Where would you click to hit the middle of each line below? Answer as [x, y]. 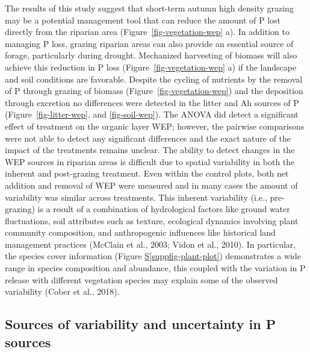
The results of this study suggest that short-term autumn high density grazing [149, 8]
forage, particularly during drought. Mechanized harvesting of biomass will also [151, 55]
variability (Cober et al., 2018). [62, 291]
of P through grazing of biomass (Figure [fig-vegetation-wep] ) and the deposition [154, 91]
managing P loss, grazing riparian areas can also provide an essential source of [149, 43]
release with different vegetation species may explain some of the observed [141, 279]
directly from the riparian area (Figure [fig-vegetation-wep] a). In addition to [147, 32]
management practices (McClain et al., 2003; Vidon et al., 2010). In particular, [150, 244]
